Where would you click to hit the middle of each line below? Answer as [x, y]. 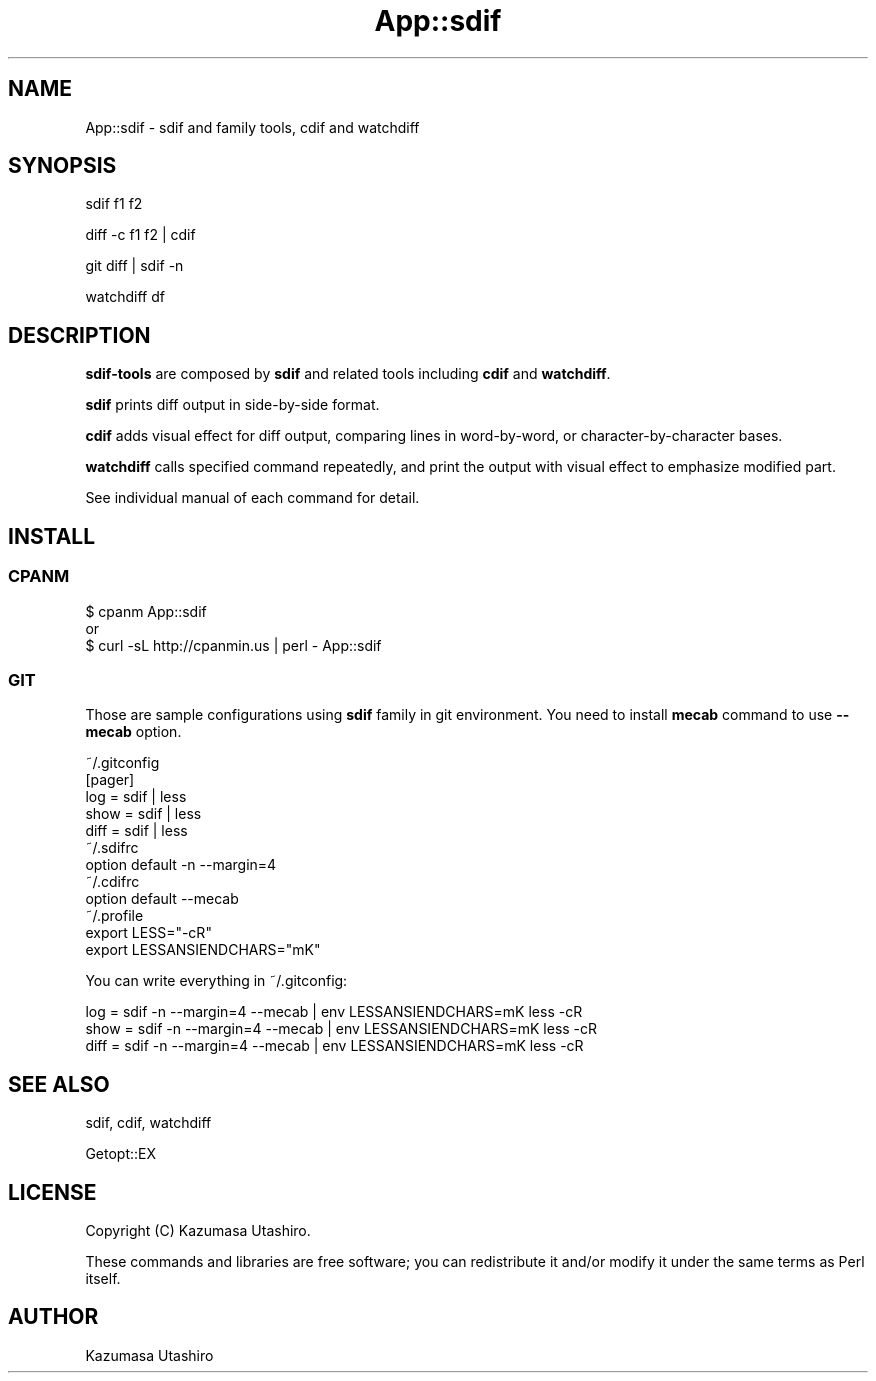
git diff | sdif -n [134, 266]
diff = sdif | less [136, 831]
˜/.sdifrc [112, 848]
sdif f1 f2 [114, 204]
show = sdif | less [143, 814]
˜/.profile [114, 916]
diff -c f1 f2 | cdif [140, 235]
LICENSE [52, 1192]
